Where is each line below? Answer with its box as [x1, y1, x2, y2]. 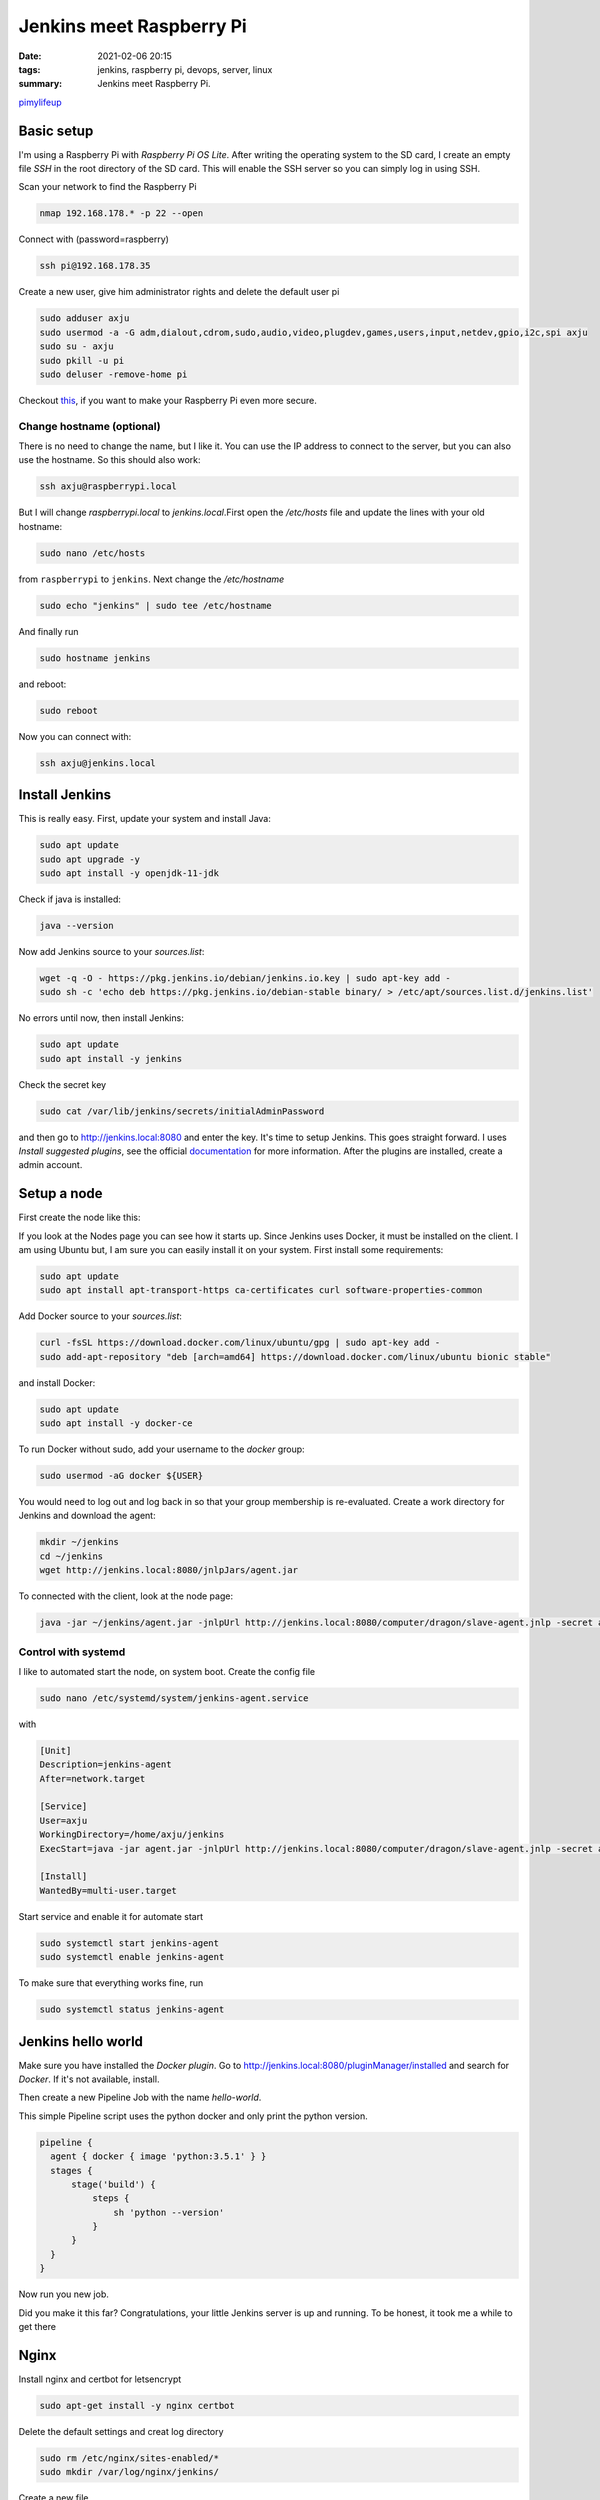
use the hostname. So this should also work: [18, 454, 201, 466]
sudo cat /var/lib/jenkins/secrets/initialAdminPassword [39, 1105, 325, 1117]
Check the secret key [18, 1078, 107, 1090]
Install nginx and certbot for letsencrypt [18, 2373, 182, 2385]
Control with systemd [18, 1645, 126, 1659]
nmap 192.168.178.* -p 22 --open [39, 208, 204, 219]
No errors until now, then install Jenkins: [18, 1012, 184, 1024]
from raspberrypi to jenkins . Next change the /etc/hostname [18, 573, 285, 585]
